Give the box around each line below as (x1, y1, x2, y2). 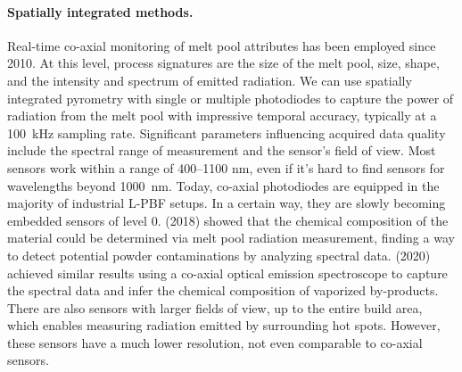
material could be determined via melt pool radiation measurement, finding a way (7, 228, 455, 247)
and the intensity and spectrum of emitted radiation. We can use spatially (7, 70, 412, 89)
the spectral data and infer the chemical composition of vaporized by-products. (7, 281, 439, 300)
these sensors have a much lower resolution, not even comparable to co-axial (7, 333, 423, 351)
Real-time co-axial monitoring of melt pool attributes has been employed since (7, 36, 436, 54)
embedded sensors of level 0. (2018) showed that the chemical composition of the (7, 211, 449, 229)
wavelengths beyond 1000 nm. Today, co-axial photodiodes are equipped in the (7, 176, 440, 194)
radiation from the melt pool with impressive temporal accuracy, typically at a (7, 106, 437, 125)
